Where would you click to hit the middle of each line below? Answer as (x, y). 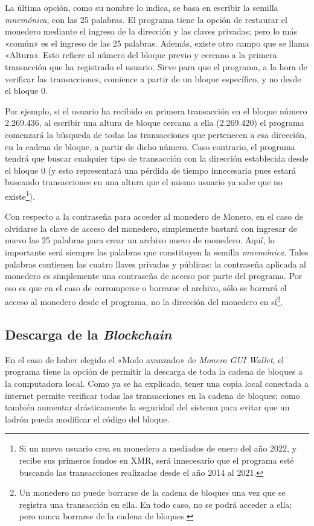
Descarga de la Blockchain (88, 334)
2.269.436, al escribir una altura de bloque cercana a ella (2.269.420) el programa (155, 123)
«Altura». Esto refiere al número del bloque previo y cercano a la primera (141, 55)
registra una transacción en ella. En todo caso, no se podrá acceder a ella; (155, 504)
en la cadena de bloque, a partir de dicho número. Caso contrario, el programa (150, 146)
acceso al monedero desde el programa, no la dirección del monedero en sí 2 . (144, 301)
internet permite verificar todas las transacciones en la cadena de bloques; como (152, 395)
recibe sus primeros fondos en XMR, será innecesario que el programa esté (156, 460)
